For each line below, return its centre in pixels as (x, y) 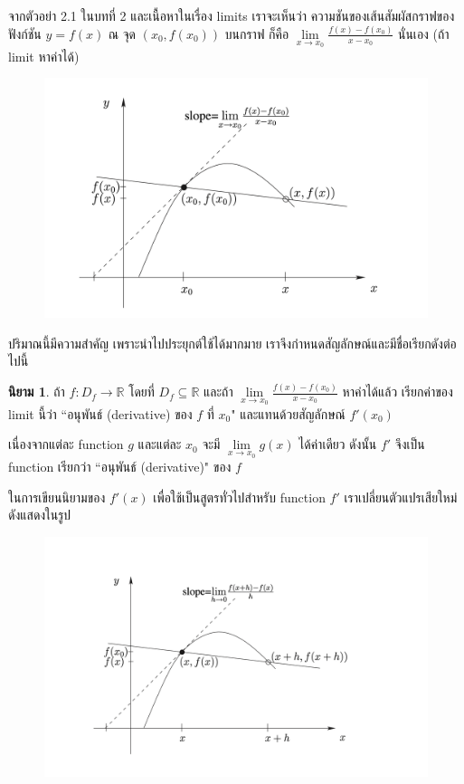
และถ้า (218, 392)
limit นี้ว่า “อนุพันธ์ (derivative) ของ (100, 413)
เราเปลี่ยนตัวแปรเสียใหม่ (401, 497)
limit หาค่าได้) (44, 56)
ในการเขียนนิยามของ (57, 497)
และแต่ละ (160, 444)
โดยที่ (142, 392)
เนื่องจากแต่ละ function (66, 444)
